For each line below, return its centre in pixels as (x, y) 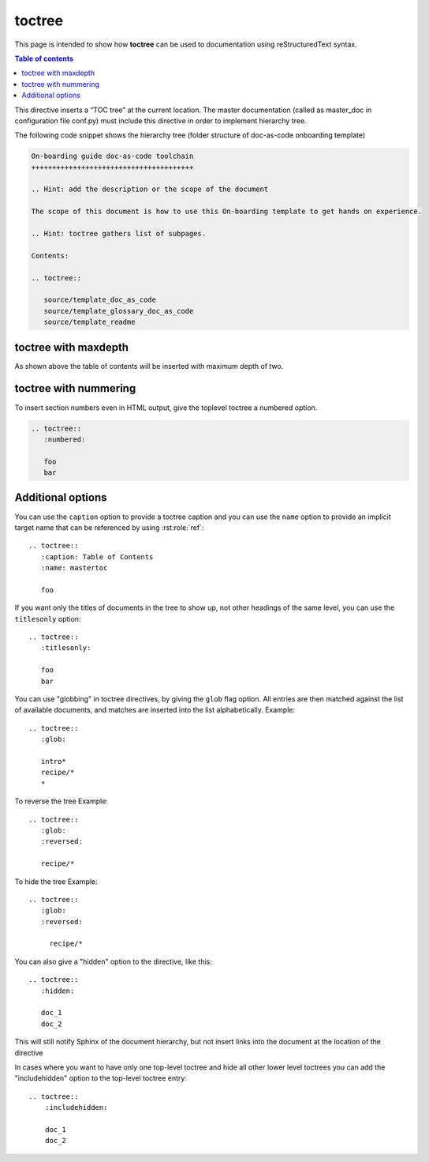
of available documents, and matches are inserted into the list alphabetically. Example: (155, 710)
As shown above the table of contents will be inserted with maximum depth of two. (149, 366)
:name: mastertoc (74, 568)
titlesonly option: (48, 619)
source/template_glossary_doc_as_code (119, 311)
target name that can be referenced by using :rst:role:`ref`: (109, 527)
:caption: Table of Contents (97, 557)
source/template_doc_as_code (100, 300)
